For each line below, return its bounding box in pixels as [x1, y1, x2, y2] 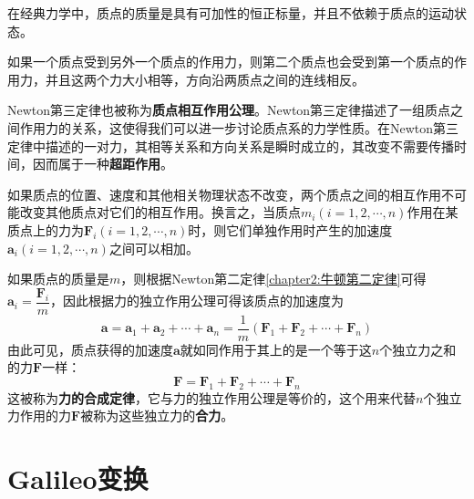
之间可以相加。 [108, 238, 199, 257]
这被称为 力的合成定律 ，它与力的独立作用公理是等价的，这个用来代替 [7, 388, 416, 407]
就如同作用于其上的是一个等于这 [180, 339, 372, 359]
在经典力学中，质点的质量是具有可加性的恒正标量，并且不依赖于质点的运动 [7, 4, 454, 22]
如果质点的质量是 [7, 269, 109, 288]
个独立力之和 [379, 339, 457, 359]
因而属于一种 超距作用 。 [32, 154, 173, 173]
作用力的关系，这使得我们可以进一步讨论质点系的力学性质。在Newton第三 [19, 118, 459, 137]
